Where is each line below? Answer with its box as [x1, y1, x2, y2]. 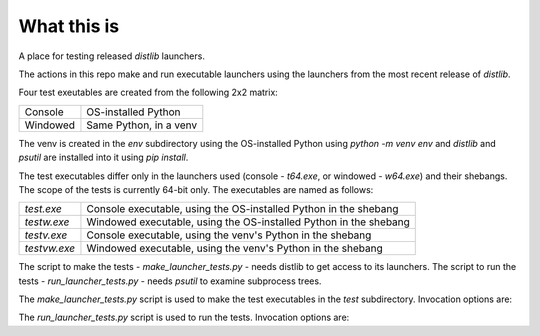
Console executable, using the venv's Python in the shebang [86, 228, 372, 242]
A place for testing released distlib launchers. [18, 50, 205, 62]
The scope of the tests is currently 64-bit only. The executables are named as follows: [18, 183, 374, 195]
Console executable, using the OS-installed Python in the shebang [86, 202, 399, 216]
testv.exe [24, 228, 68, 242]
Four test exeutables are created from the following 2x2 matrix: [18, 86, 279, 99]
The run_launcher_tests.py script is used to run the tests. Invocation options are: [18, 311, 350, 324]
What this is [18, 15, 120, 37]
